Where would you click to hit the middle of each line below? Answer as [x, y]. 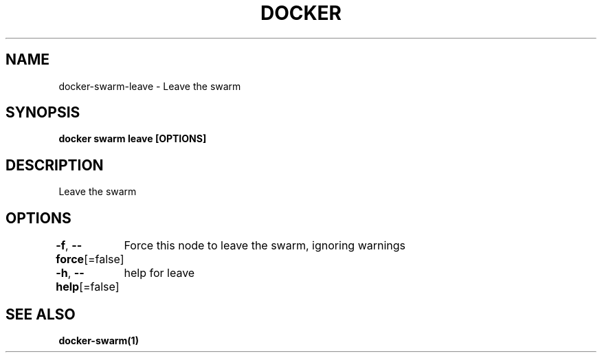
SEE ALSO [41, 314]
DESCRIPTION [55, 165]
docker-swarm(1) [99, 340]
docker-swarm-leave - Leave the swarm [150, 86]
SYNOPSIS [43, 113]
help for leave [159, 273]
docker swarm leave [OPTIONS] [133, 139]
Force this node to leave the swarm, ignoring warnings [265, 246]
